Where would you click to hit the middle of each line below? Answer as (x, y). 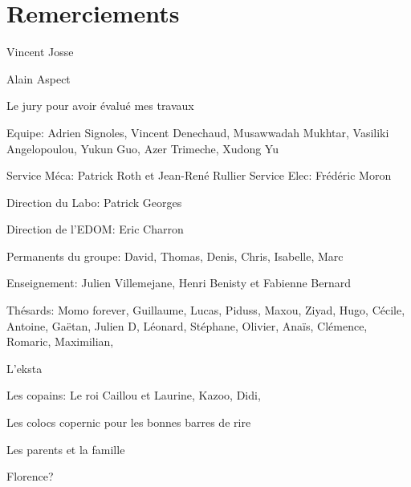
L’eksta (24, 368)
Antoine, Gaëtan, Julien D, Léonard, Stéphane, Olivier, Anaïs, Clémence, (187, 325)
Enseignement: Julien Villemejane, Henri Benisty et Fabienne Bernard (179, 283)
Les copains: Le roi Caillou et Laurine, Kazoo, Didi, (134, 395)
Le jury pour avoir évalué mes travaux (100, 106)
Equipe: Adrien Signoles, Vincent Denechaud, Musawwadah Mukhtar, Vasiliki (198, 132)
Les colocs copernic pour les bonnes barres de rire (129, 422)
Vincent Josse (40, 52)
